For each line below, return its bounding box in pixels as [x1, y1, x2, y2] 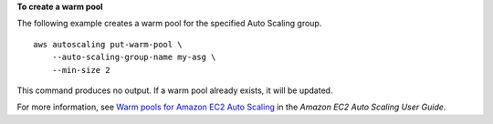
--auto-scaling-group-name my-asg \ [51, 52, 216, 63]
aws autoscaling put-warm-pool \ [33, 39, 183, 49]
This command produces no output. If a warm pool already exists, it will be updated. [16, 85, 333, 96]
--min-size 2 [51, 65, 110, 75]
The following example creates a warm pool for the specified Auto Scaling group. [16, 18, 322, 29]
